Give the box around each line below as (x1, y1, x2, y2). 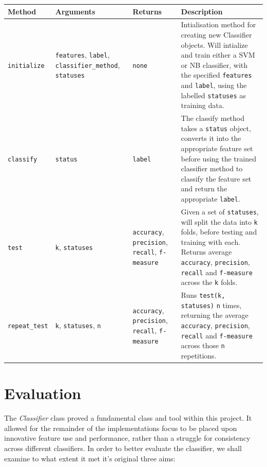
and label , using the (181, 79, 247, 90)
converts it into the (181, 133, 241, 143)
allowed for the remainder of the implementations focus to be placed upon (4, 422, 237, 433)
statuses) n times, (181, 299, 242, 310)
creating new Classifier (181, 29, 252, 40)
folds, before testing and (181, 226, 257, 237)
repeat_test (8, 322, 48, 330)
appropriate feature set (181, 142, 253, 153)
